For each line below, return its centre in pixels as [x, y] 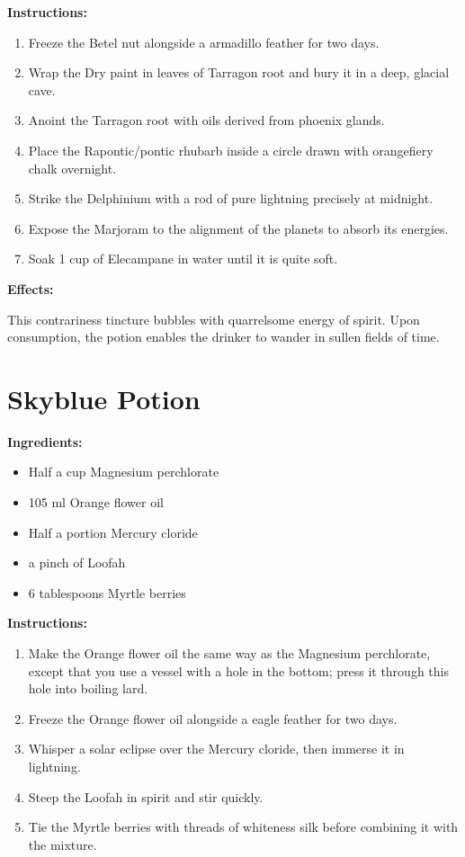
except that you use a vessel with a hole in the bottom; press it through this [238, 670]
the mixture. [63, 844]
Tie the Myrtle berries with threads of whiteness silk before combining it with [243, 827]
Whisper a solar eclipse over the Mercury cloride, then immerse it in [216, 749]
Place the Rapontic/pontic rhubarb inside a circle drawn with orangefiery [231, 150]
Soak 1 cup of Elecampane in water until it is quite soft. [183, 259]
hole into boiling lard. [88, 688]
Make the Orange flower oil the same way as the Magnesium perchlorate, [229, 653]
